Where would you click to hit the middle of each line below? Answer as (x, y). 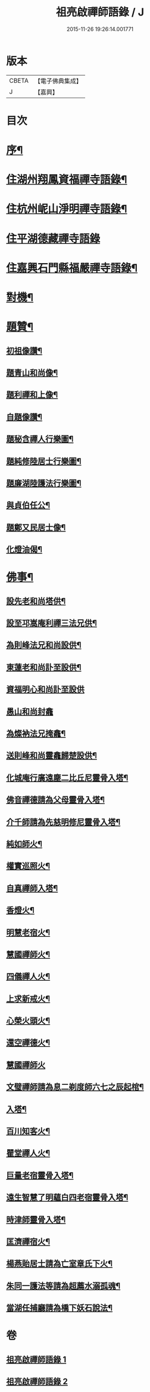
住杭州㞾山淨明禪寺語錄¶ (67, 209)
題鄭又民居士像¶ (36, 527)
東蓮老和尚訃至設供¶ (44, 667)
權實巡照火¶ (28, 866)
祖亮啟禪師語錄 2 (37, 1382)
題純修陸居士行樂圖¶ (44, 461)
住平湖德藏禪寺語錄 (53, 238)
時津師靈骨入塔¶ (36, 1220)
